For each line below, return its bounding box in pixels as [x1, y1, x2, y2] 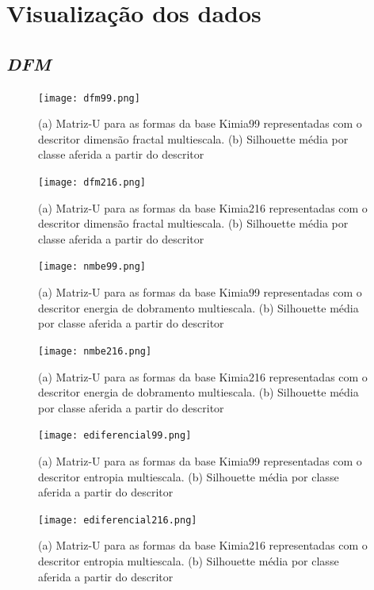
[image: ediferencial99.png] [38, 430, 192, 442]
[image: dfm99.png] [38, 92, 140, 104]
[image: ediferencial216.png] [38, 514, 197, 526]
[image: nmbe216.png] [38, 345, 152, 357]
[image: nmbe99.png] [38, 261, 147, 273]
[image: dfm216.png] [38, 177, 147, 189]
